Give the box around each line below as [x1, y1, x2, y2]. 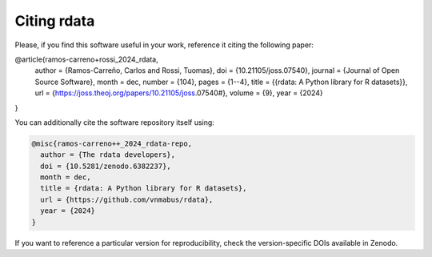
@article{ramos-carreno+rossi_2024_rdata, [14, 54, 159, 64]
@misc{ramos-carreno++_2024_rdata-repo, [31, 139, 192, 148]
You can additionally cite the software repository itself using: [14, 117, 215, 127]
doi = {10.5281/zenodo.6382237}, [40, 161, 171, 171]
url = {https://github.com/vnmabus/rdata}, [40, 195, 214, 204]
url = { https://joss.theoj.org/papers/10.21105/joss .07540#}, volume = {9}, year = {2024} [34, 88, 323, 98]
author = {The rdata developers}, [40, 151, 176, 159]
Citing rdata [14, 12, 95, 30]
